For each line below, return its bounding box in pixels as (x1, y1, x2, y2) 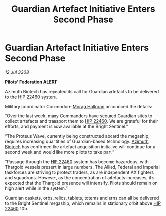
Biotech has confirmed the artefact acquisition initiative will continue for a (5, 143, 156, 150)
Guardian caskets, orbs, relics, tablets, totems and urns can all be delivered (5, 195, 159, 201)
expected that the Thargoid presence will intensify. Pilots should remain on (5, 180, 158, 186)
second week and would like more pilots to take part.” (5, 149, 115, 155)
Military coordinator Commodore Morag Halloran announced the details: (5, 103, 153, 109)
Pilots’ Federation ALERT (5, 79, 57, 85)
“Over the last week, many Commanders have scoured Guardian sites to (5, 113, 153, 119)
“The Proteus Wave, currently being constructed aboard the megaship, (5, 133, 150, 139)
